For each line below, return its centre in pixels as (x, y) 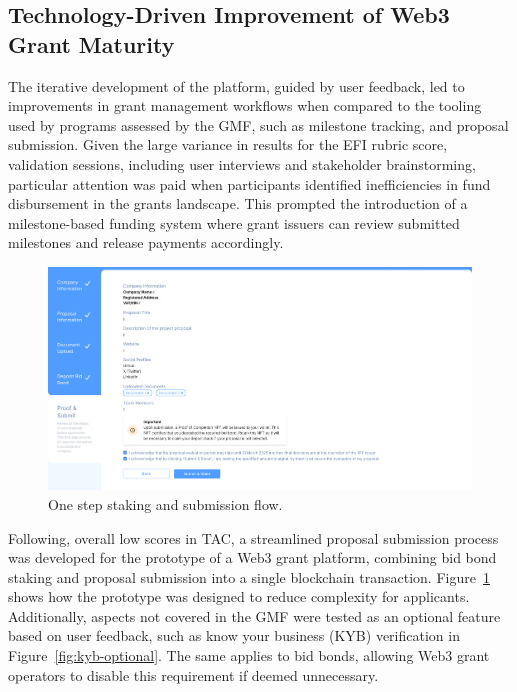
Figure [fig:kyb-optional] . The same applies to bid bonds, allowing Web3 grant (249, 655)
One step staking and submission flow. (165, 503)
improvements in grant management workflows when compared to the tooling (245, 105)
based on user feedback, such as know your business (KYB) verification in (234, 635)
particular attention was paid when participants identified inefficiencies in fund (249, 183)
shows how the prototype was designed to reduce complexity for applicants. (239, 596)
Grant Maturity (91, 43)
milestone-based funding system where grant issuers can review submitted (234, 222)
